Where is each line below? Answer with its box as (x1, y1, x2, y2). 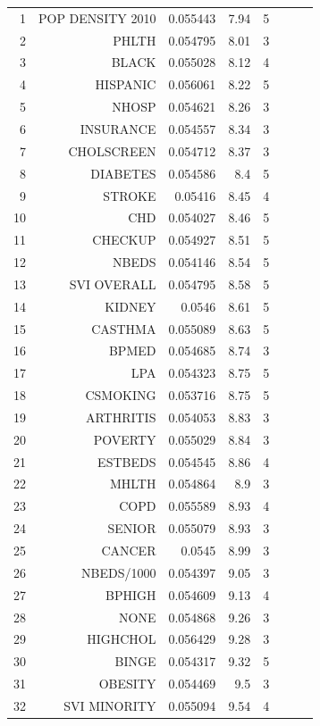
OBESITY (98, 674, 156, 693)
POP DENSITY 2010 (38, 8, 156, 27)
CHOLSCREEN (68, 141, 156, 160)
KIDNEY (105, 296, 156, 315)
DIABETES (90, 163, 156, 182)
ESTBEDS (97, 452, 156, 471)
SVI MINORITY (63, 696, 156, 714)
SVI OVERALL (69, 274, 156, 293)
